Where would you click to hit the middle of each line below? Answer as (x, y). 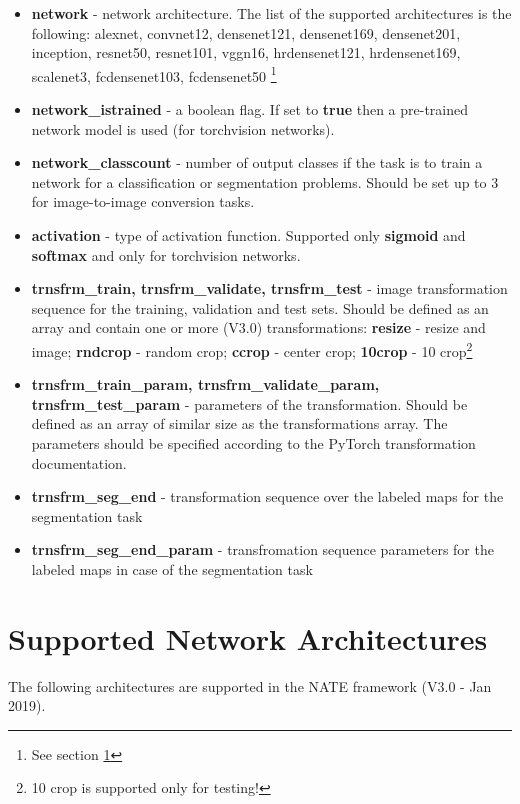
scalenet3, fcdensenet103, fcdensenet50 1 (154, 74)
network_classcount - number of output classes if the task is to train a (257, 162)
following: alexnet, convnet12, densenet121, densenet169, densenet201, (246, 32)
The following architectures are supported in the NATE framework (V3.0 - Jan (250, 685)
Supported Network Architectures (248, 637)
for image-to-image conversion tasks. (143, 201)
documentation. (79, 462)
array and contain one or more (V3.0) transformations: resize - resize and (258, 327)
